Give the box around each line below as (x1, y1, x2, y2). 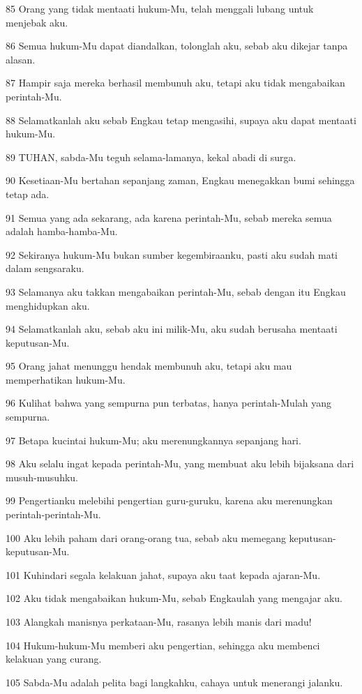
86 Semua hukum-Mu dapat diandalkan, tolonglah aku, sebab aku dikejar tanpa (6, 38, 348, 53)
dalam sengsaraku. (6, 261, 84, 276)
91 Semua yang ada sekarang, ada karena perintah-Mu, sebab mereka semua (6, 210, 332, 225)
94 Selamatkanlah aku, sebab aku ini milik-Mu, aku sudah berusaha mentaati (6, 322, 338, 336)
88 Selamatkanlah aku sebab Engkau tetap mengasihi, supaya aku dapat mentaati (6, 112, 356, 127)
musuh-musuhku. (6, 469, 79, 484)
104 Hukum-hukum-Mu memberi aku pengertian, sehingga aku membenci (6, 638, 320, 652)
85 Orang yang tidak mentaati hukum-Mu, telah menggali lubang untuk (6, 1, 314, 15)
